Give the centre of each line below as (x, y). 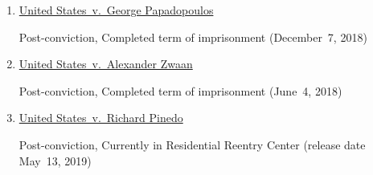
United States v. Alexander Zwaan (106, 64)
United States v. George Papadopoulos (116, 10)
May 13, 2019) (55, 160)
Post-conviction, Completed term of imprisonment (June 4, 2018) (180, 90)
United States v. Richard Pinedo (101, 118)
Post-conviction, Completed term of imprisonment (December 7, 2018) (193, 37)
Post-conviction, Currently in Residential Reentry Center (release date (192, 144)
